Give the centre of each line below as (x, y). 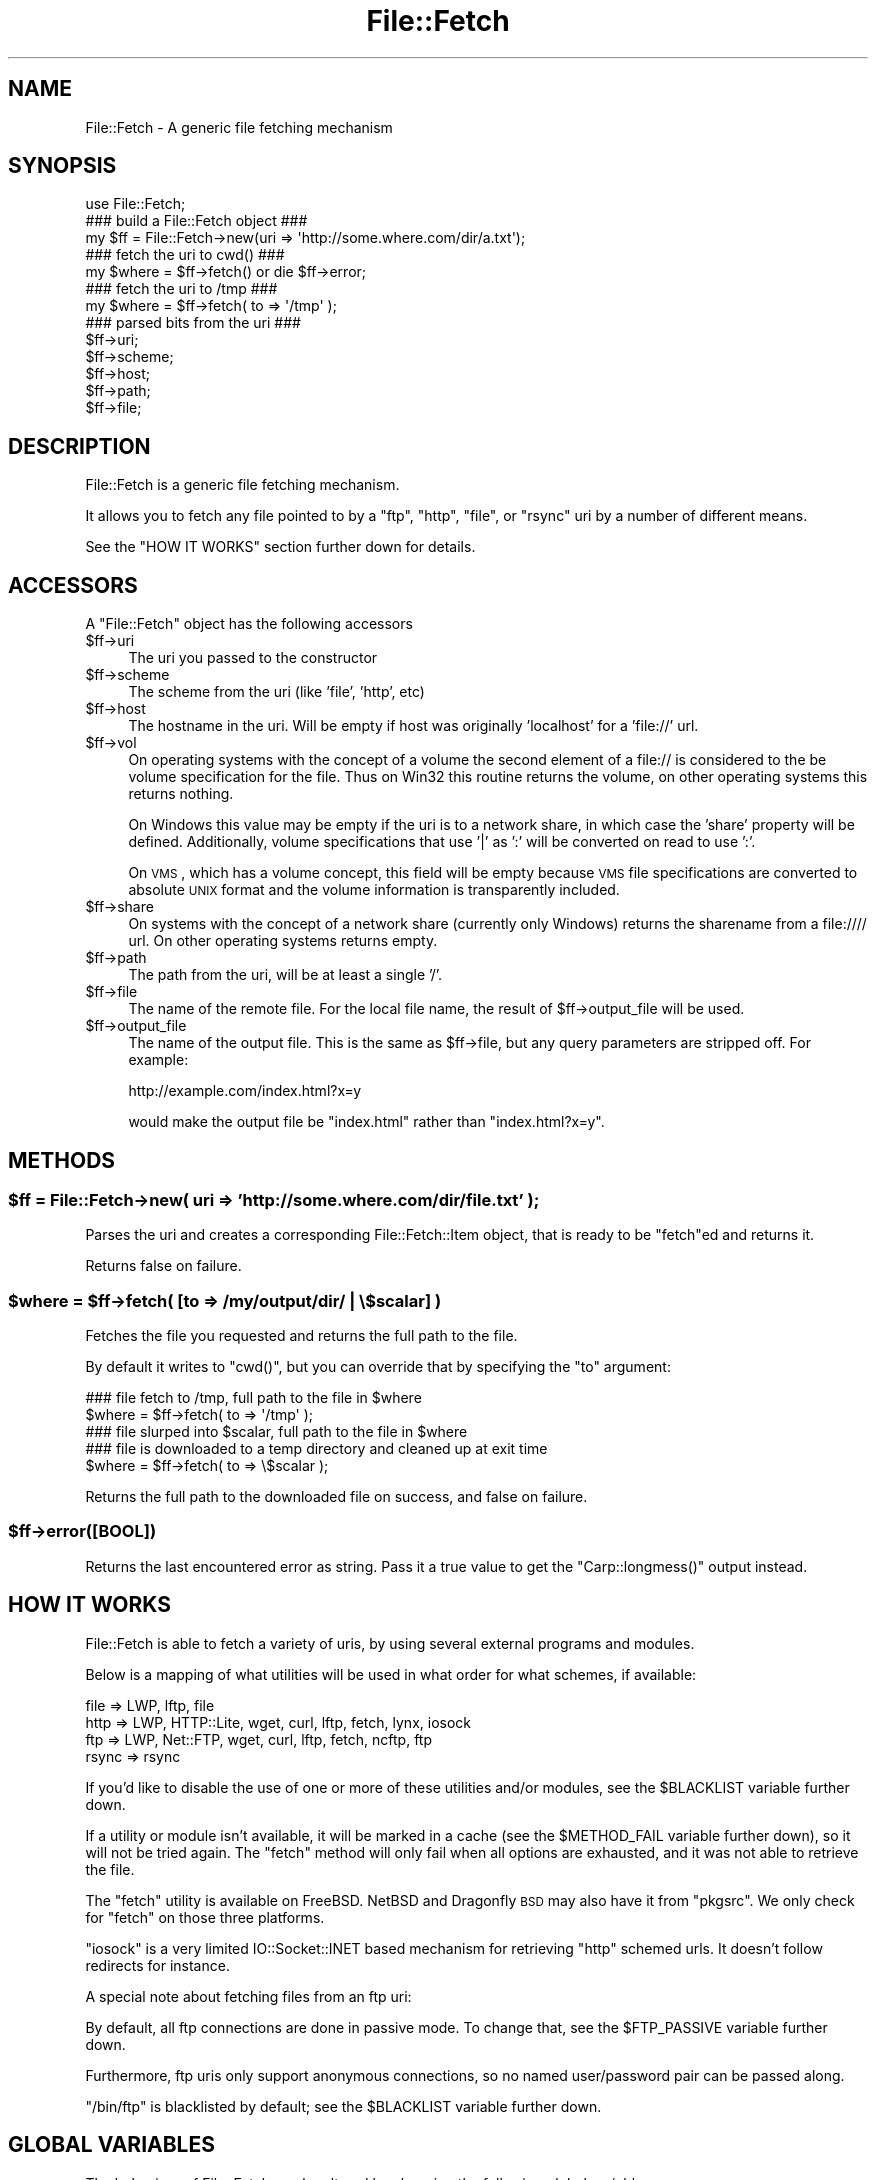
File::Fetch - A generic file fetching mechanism (239, 127)
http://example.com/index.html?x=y (245, 1091)
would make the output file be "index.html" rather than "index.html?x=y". (366, 1122)
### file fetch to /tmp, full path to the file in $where (253, 1398)
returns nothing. (181, 794)
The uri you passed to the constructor (253, 658)
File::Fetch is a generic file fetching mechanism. (242, 485)
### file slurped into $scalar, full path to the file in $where (276, 1432)
